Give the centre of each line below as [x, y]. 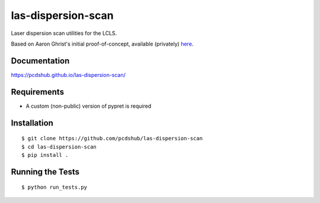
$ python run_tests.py [55, 187]
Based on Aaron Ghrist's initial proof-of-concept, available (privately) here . [102, 44]
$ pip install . [45, 155]
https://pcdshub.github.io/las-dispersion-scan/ [68, 75]
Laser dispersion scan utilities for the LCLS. [64, 33]
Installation [32, 123]
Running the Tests [45, 172]
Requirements [38, 92]
